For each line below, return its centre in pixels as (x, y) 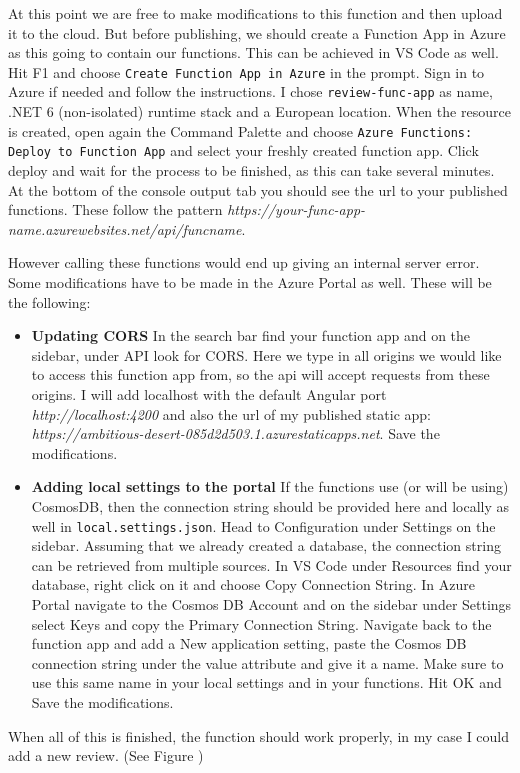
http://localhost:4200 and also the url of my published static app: (231, 413)
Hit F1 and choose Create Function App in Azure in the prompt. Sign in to (246, 71)
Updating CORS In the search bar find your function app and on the (251, 335)
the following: (49, 301)
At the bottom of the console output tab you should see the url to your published (258, 189)
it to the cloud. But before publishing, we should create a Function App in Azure (257, 32)
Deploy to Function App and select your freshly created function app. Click (243, 150)
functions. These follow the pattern (115, 209)
